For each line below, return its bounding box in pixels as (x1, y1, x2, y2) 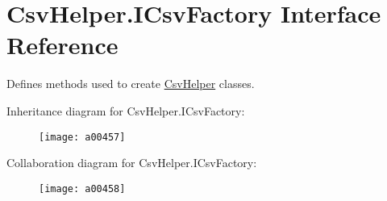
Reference (6, 28, 119, 61)
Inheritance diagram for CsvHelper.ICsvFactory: (6, 102, 245, 119)
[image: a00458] (39, 182, 126, 195)
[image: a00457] (39, 131, 126, 143)
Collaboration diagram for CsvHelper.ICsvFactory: (6, 154, 257, 171)
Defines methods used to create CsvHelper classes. (6, 75, 255, 92)
